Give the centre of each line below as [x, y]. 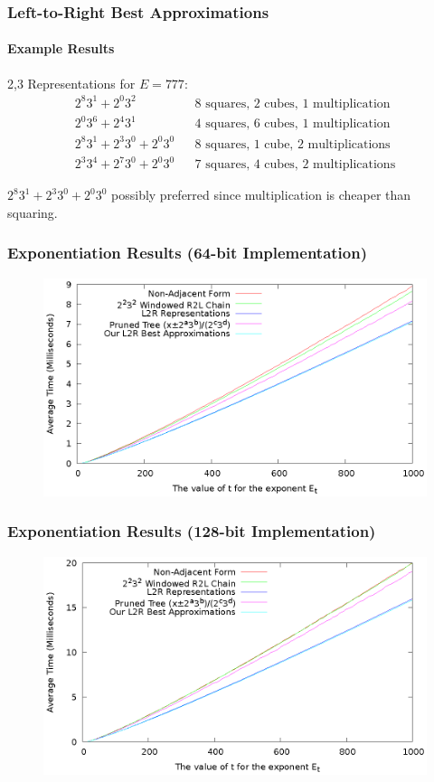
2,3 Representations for [71, 83]
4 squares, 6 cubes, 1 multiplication [292, 124]
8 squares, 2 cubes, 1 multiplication [292, 104]
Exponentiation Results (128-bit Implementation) [192, 531]
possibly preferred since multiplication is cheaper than [261, 195]
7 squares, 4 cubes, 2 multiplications [295, 165]
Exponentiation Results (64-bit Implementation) [187, 253]
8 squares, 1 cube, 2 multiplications [292, 144]
